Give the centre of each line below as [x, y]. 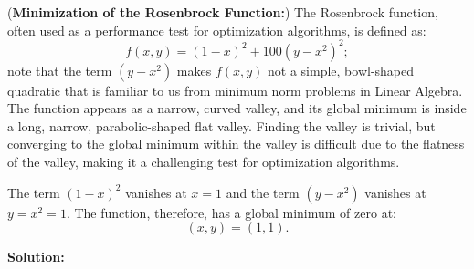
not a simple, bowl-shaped [341, 70]
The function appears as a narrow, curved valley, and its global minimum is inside [237, 108]
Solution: [36, 257]
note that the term [60, 70]
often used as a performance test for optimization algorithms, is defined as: [217, 30]
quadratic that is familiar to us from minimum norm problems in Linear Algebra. [235, 90]
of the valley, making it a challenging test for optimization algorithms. [204, 162]
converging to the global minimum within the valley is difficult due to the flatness [236, 144]
